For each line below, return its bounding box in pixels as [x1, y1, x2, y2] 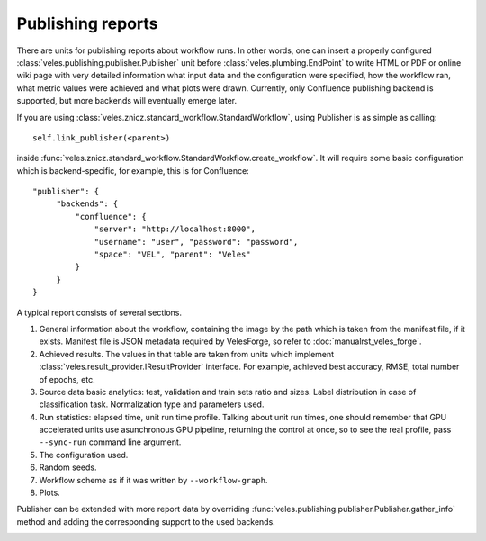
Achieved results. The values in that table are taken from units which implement [39, 348, 335, 359]
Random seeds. [39, 462, 97, 473]
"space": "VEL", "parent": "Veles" [94, 249, 251, 260]
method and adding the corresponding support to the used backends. [16, 516, 276, 527]
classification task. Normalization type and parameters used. [39, 399, 265, 410]
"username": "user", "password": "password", [94, 237, 299, 247]
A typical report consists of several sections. [16, 307, 183, 318]
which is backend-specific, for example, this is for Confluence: [16, 165, 249, 176]
